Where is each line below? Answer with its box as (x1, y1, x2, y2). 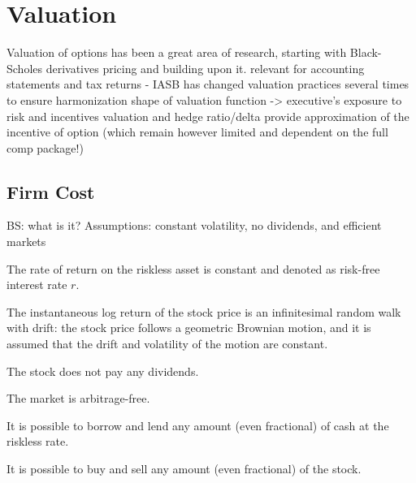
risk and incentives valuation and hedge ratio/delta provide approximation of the (6, 107, 409, 124)
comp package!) (6, 139, 84, 156)
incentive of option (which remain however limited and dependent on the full (6, 123, 388, 140)
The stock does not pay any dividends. (6, 362, 199, 379)
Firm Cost (6, 179, 95, 204)
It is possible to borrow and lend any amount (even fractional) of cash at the (6, 416, 389, 433)
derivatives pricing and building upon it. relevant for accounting (45, 59, 365, 76)
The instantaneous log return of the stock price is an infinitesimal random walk (6, 303, 401, 320)
